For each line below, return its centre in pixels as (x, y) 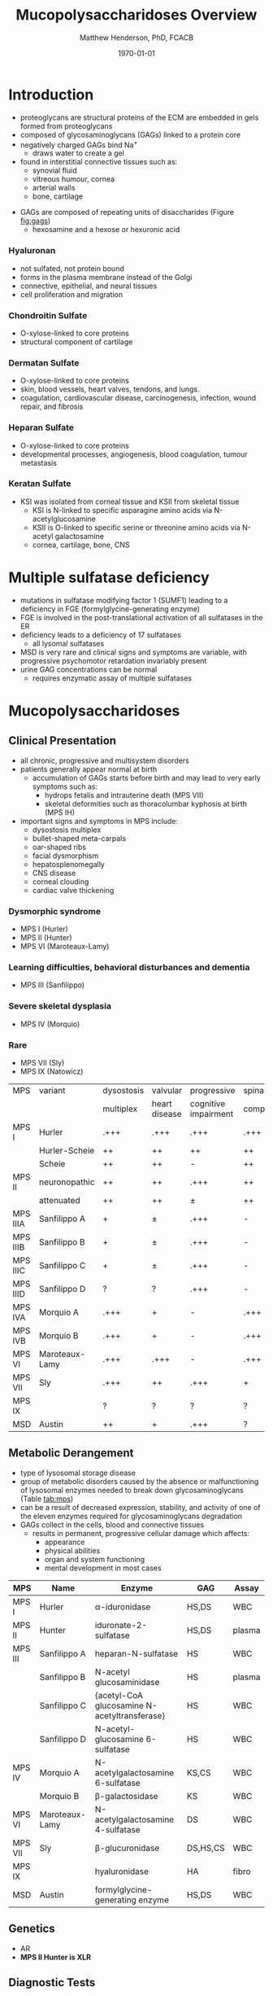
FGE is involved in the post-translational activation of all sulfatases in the (141, 617)
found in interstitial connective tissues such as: (99, 162)
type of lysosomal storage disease (78, 1473)
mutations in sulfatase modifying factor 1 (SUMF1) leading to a (124, 600)
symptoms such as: (65, 786)
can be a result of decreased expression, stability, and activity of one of (140, 1507)
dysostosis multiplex (67, 829)
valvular (167, 1090)
